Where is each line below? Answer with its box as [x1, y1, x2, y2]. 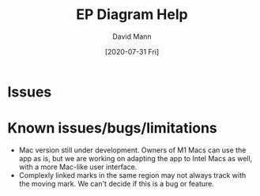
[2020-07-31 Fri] [104, 47, 160, 56]
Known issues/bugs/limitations [7, 119, 218, 138]
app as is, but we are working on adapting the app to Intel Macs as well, [18, 153, 253, 163]
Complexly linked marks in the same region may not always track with [18, 170, 247, 179]
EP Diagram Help [76, 6, 188, 24]
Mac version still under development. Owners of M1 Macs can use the [18, 145, 247, 155]
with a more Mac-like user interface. [18, 162, 138, 171]
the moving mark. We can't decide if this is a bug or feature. [18, 179, 215, 188]
